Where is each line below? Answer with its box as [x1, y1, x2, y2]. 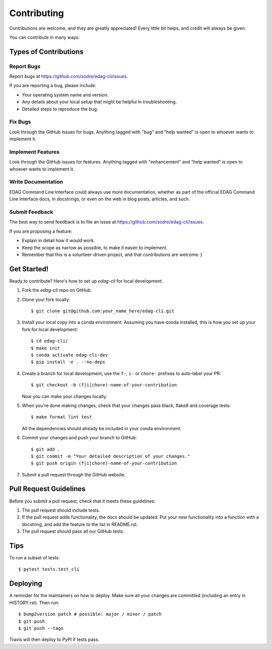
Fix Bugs [9, 118, 31, 125]
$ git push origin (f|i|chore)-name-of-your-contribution [31, 460, 177, 466]
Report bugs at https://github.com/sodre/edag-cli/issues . [9, 73, 128, 79]
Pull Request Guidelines [9, 484, 86, 493]
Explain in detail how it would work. [22, 237, 95, 244]
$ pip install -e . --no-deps [31, 359, 106, 365]
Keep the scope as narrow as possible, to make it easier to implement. [22, 245, 168, 251]
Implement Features [9, 148, 60, 155]
